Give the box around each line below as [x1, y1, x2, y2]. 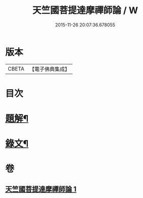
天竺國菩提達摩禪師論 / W [32, 5, 138, 16]
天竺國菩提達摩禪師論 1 [5, 185, 77, 193]
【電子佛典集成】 [29, 65, 70, 73]
